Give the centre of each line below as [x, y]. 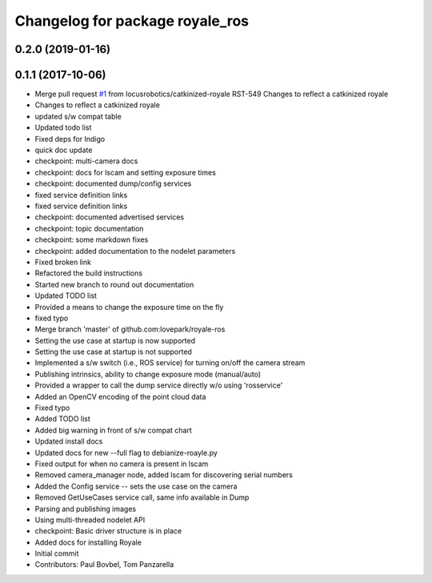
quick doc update [64, 150]
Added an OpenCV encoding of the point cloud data [120, 396]
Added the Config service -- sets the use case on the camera [136, 486]
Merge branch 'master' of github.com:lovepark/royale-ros [130, 329]
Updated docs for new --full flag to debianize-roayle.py [126, 452]
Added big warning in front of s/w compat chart [113, 430]
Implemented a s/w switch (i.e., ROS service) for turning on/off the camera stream [170, 363]
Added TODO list [63, 419]
